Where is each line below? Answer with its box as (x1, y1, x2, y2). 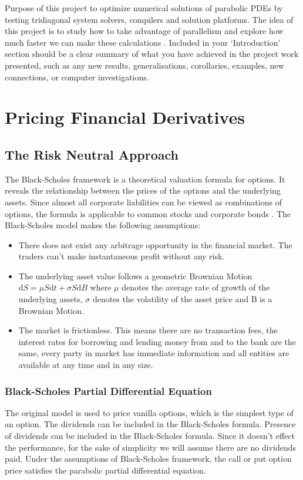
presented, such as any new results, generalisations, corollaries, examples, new (5, 59, 284, 71)
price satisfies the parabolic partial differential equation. (5, 464, 206, 476)
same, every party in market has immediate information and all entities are (18, 347, 289, 359)
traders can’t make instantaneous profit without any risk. (18, 250, 225, 262)
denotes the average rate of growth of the (122, 281, 270, 293)
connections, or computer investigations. (5, 70, 149, 83)
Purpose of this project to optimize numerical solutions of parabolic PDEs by (5, 2, 283, 13)
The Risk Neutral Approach (5, 145, 179, 163)
